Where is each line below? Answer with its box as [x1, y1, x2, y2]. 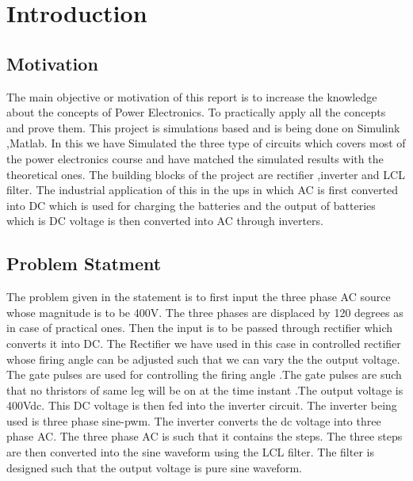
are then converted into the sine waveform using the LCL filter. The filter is [6, 444, 374, 460]
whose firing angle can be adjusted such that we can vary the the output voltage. [6, 350, 400, 367]
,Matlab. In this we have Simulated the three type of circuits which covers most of [6, 135, 406, 151]
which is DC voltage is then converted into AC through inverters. [6, 212, 323, 229]
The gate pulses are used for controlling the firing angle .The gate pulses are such [6, 366, 402, 383]
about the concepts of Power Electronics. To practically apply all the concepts [6, 104, 386, 120]
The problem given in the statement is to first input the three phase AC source [6, 288, 391, 305]
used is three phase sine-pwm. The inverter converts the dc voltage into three [6, 412, 381, 429]
